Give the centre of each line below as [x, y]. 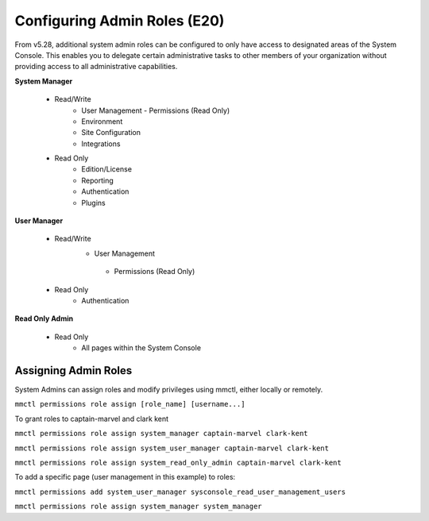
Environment [102, 121]
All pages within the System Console [141, 348]
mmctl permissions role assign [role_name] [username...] [130, 404]
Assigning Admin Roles [73, 370]
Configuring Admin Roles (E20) [120, 21]
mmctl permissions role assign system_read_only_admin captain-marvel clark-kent [178, 463]
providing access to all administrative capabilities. [96, 67]
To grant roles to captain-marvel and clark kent [92, 419]
